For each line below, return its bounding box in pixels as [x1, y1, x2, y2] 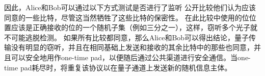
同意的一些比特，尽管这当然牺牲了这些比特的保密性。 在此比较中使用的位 [4, 12, 249, 22]
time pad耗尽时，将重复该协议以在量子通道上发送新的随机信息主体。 [4, 62, 232, 72]
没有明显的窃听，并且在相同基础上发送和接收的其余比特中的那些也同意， [11, 42, 254, 53]
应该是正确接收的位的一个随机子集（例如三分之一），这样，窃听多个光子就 [11, 22, 257, 33]
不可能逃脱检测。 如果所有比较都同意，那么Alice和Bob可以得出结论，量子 [4, 32, 249, 42]
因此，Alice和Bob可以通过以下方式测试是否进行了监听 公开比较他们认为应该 [4, 2, 256, 12]
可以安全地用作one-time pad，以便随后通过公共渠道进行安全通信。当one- [11, 52, 251, 62]
